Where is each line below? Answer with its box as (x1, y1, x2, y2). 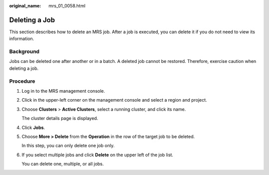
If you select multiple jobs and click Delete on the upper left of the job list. (21, 152, 174, 158)
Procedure (9, 77, 35, 84)
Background (9, 48, 40, 55)
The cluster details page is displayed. (21, 116, 98, 121)
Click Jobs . (21, 124, 45, 130)
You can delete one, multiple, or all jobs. (21, 161, 104, 167)
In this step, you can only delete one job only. (21, 143, 115, 149)
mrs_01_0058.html (48, 3, 86, 8)
